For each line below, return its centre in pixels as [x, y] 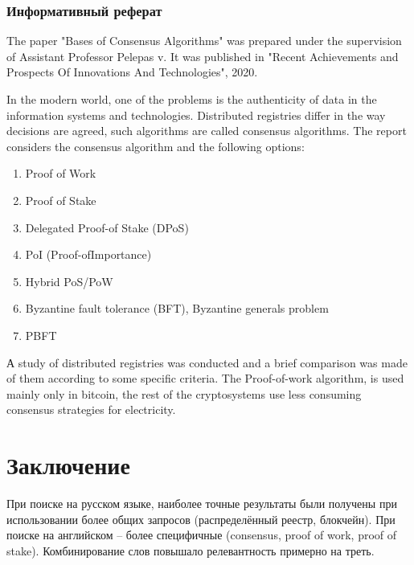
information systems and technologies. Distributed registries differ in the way [196, 115]
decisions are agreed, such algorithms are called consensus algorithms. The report [207, 131]
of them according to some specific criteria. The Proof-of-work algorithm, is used [205, 378]
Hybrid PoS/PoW [69, 281]
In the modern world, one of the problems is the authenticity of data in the [192, 99]
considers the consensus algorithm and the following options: [156, 146]
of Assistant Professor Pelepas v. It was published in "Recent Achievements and [203, 56]
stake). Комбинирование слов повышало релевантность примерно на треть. [191, 550]
